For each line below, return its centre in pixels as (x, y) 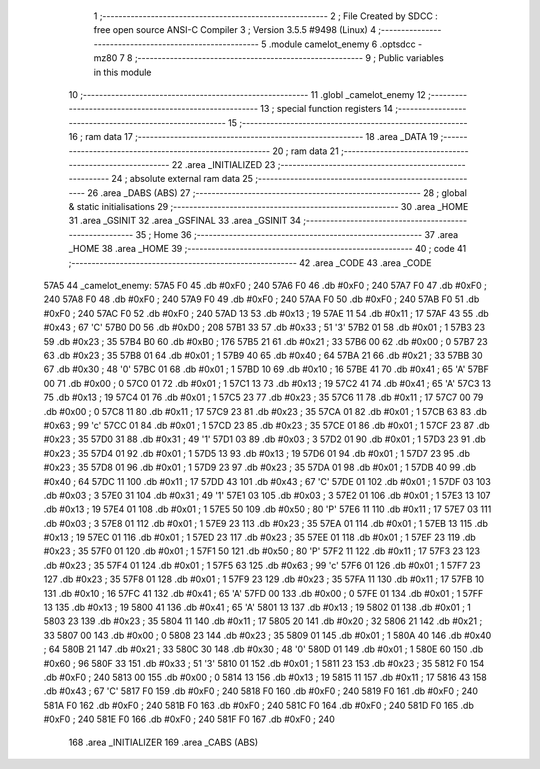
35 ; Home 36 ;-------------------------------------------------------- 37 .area (297, 234)
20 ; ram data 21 (305, 151)
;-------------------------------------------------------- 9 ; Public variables (289, 58)
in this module (122, 72)
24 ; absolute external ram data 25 (182, 179)
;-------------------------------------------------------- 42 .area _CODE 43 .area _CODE (250, 262)
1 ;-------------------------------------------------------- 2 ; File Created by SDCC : (266, 16)
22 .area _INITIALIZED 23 (223, 164)
